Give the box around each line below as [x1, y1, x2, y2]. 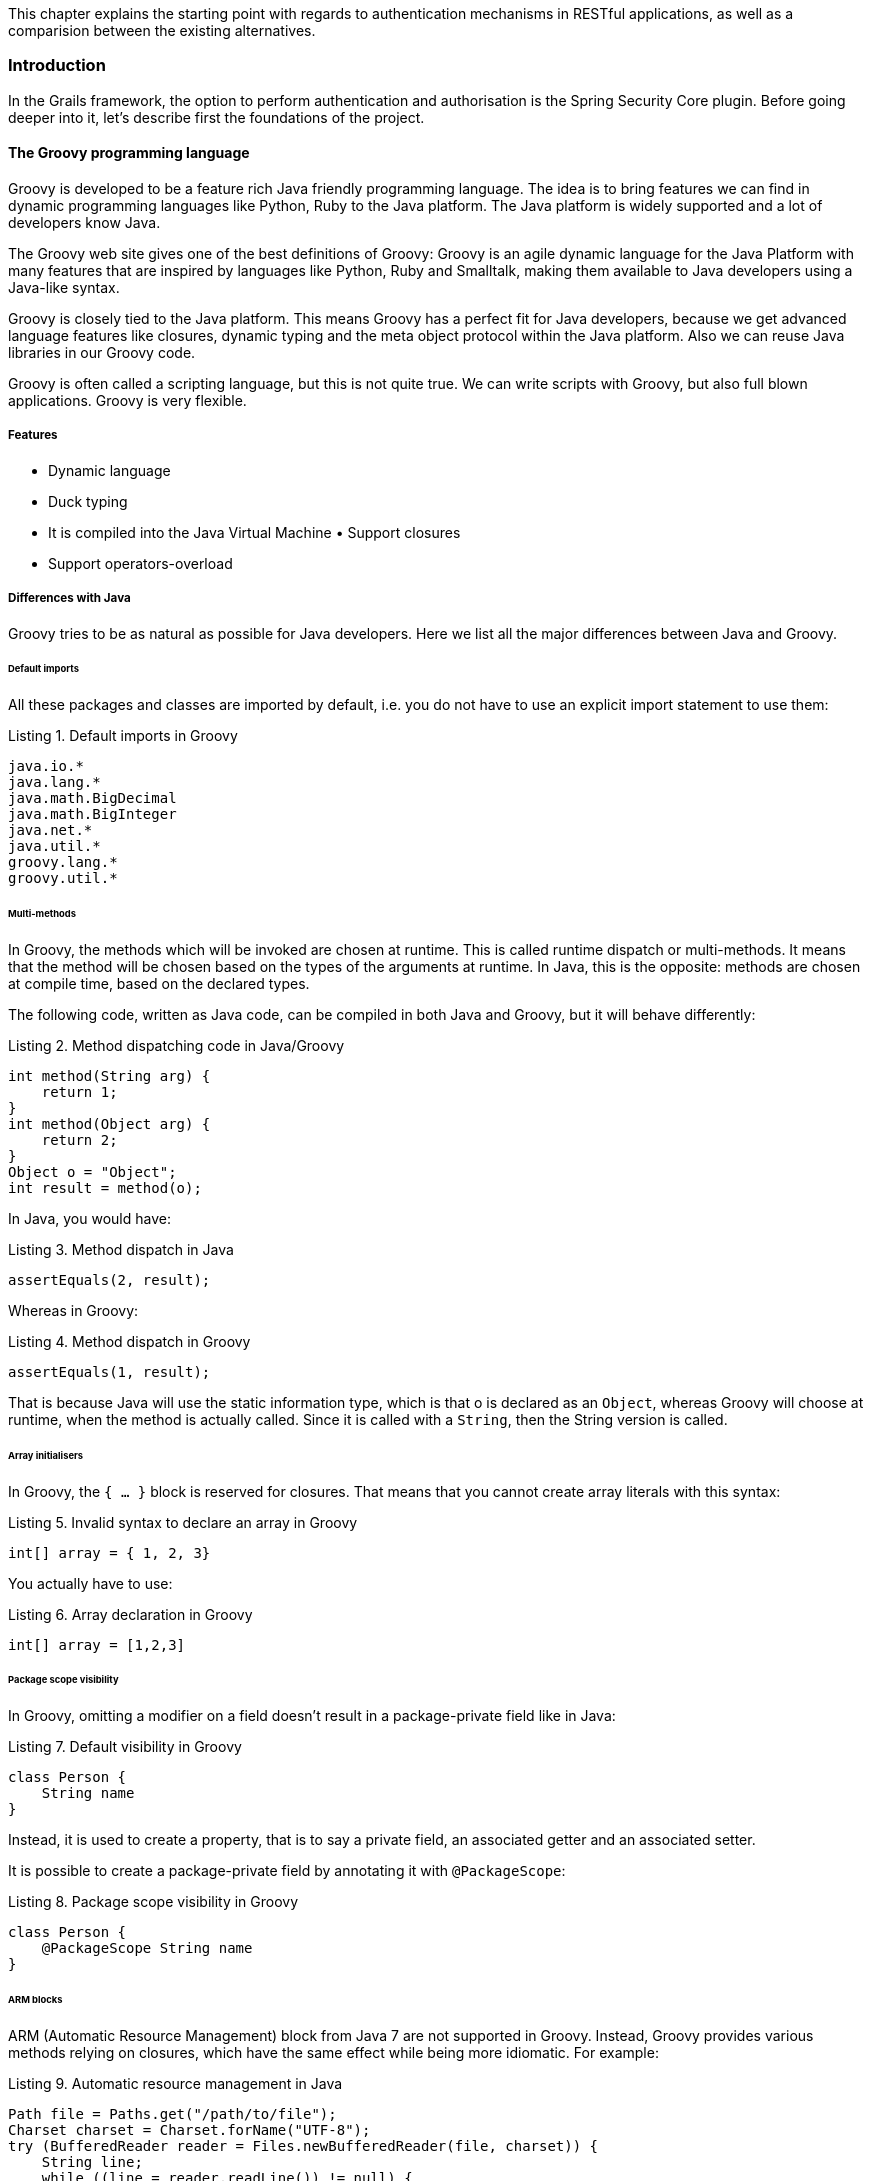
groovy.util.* [8, 870, 118, 887]
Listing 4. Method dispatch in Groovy [8, 1332, 251, 1350]
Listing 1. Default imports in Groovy [8, 727, 238, 745]
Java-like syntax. [8, 278, 120, 296]
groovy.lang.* [8, 854, 118, 871]
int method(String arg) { [8, 1067, 211, 1084]
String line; [41, 2153, 143, 2170]
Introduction [8, 55, 106, 76]
